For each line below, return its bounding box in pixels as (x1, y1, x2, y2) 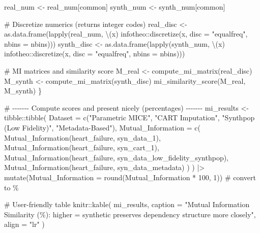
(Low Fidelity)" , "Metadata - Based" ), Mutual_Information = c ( (4, 122, 200, 132)
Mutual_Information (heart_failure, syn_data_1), (4, 132, 161, 143)
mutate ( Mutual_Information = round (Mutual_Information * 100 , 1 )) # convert (4, 172, 256, 182)
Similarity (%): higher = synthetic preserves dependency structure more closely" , (4, 209, 256, 219)
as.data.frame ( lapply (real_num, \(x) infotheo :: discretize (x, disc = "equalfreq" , (4, 28, 248, 39)
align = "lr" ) (4, 219, 45, 229)
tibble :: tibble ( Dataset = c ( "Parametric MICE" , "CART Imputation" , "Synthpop (4, 112, 255, 123)
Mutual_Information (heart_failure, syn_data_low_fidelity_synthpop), (4, 152, 229, 162)
